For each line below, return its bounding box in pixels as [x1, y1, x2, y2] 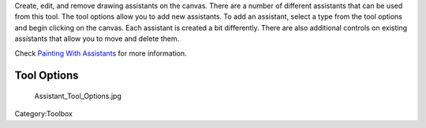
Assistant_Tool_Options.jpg [34, 91, 122, 101]
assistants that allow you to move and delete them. [14, 34, 180, 43]
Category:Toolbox [14, 109, 73, 119]
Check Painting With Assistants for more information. [14, 48, 187, 58]
